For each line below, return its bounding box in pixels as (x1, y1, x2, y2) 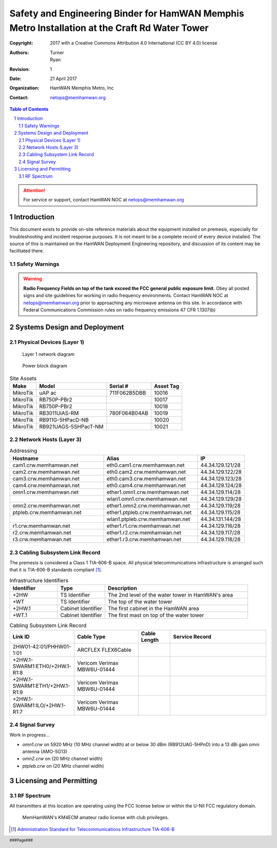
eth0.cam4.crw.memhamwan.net (106, 482, 186, 489)
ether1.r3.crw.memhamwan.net (106, 536, 182, 543)
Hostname (12, 455, 38, 462)
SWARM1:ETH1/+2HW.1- (12, 682, 70, 689)
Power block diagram (22, 363, 68, 369)
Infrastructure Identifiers (9, 577, 69, 584)
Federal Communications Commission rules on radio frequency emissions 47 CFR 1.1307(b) (23, 306, 216, 313)
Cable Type (77, 633, 106, 640)
